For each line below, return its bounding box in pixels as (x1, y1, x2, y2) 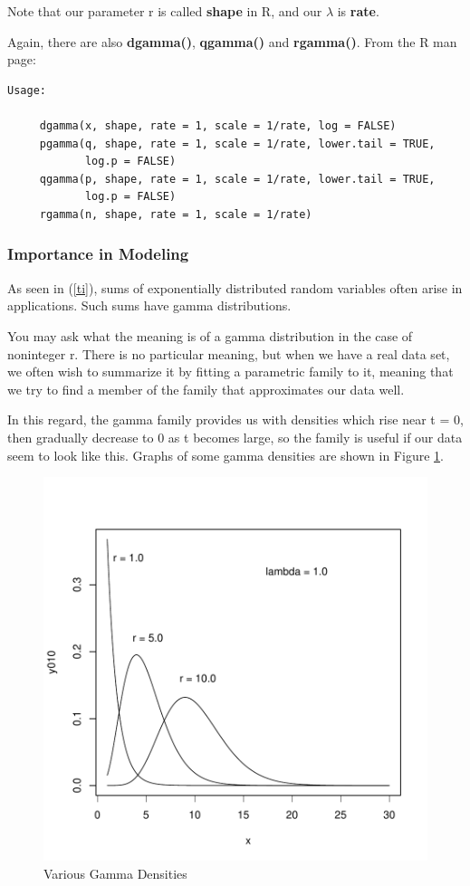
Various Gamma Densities (43, 863, 187, 882)
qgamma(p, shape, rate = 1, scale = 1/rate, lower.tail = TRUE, (39, 172, 436, 186)
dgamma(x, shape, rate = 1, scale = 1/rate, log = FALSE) (39, 119, 397, 132)
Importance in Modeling (7, 243, 189, 265)
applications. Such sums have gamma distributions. (7, 296, 292, 315)
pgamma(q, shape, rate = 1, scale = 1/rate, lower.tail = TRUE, (39, 137, 436, 150)
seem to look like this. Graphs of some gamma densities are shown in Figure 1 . (7, 445, 444, 464)
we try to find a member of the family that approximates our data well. (7, 379, 405, 398)
